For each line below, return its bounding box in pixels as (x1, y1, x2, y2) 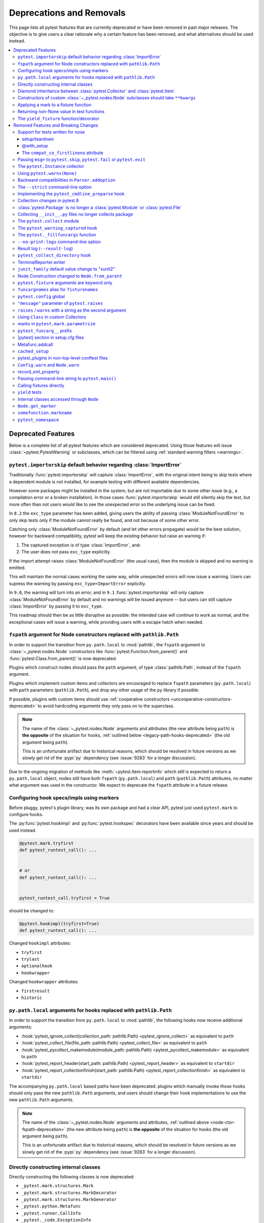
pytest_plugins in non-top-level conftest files (18, 355, 108, 361)
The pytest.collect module (18, 218, 79, 224)
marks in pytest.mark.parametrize (18, 321, 96, 327)
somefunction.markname (18, 410, 72, 416)
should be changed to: (9, 907, 55, 913)
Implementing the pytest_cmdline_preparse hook (18, 191, 125, 197)
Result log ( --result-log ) (18, 246, 73, 251)
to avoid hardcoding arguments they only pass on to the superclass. (37, 702, 175, 709)
